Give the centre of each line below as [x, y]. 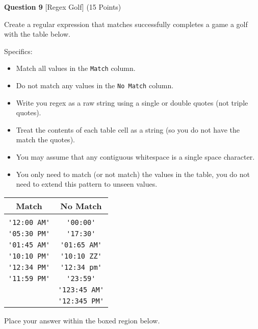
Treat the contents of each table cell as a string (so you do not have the [128, 129]
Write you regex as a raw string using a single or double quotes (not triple [132, 102]
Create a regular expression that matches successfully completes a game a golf [126, 24]
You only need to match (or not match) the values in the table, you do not [133, 174]
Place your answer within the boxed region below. [82, 320]
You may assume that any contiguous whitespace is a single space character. [135, 157]
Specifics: [18, 51]
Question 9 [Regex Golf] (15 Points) [63, 7]
